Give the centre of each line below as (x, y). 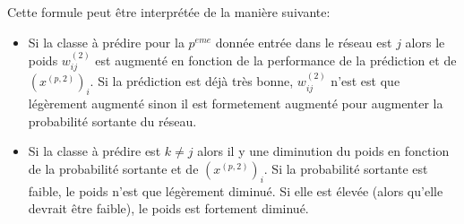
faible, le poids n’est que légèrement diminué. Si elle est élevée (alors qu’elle (236, 190)
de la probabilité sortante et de (113, 168)
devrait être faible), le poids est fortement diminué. (168, 208)
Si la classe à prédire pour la (106, 42)
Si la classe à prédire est (95, 151)
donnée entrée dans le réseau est (304, 42)
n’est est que (365, 81)
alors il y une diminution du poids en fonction (323, 151)
